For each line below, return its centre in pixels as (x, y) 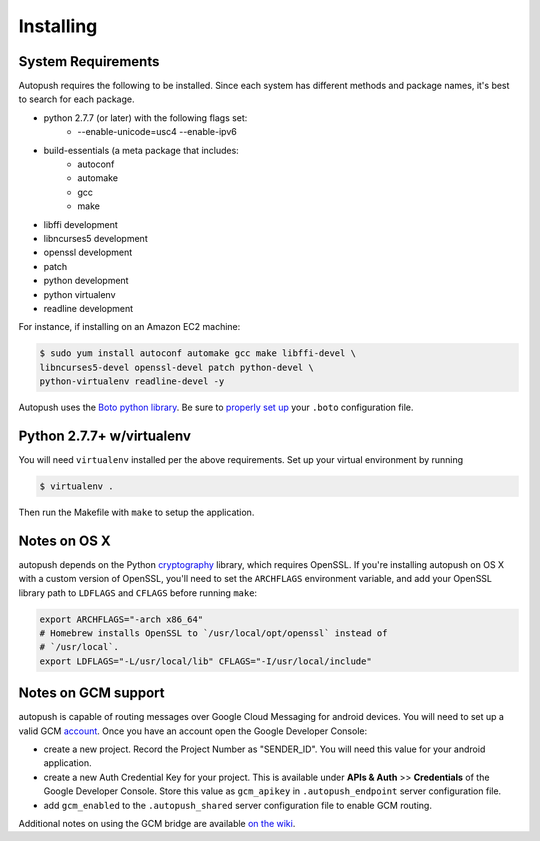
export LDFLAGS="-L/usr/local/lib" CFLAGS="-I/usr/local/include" (205, 661)
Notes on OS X (64, 540)
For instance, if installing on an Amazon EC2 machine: (129, 327)
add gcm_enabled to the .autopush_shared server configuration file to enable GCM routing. (237, 805)
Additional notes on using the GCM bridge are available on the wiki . (157, 824)
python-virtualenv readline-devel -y (132, 381)
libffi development (81, 224)
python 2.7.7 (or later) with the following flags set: (145, 117)
